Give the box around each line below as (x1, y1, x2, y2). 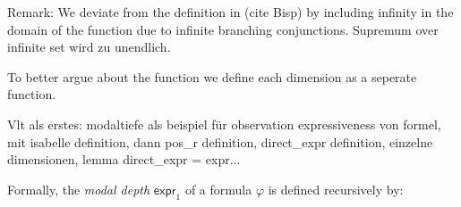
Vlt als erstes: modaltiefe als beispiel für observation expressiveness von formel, (7, 114, 441, 133)
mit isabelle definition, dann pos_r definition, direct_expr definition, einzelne (7, 132, 433, 151)
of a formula (184, 179, 252, 198)
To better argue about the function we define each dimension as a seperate (7, 67, 417, 86)
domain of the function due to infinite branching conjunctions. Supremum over (7, 20, 439, 38)
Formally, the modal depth (7, 179, 150, 198)
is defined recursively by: (268, 179, 404, 198)
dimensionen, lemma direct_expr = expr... (7, 150, 241, 169)
